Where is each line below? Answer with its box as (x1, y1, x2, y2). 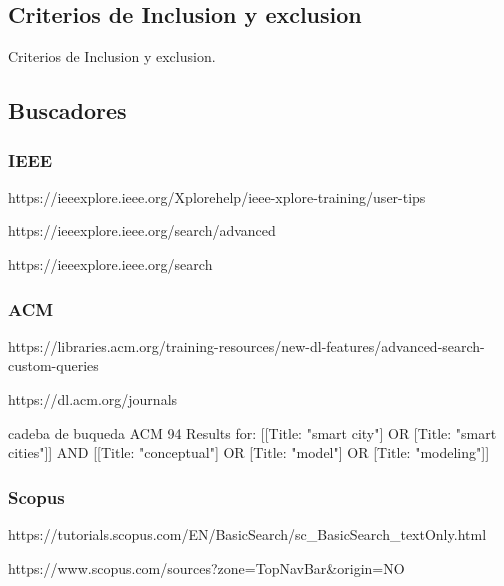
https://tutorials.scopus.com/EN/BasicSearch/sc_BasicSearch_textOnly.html (8, 523, 487, 544)
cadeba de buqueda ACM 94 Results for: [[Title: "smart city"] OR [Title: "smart (8, 422, 497, 443)
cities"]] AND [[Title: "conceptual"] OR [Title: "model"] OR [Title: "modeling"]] (8, 442, 490, 463)
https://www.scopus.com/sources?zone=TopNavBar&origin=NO (8, 557, 405, 578)
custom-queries (8, 355, 99, 376)
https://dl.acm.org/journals (8, 388, 178, 409)
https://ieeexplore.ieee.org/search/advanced (8, 220, 276, 241)
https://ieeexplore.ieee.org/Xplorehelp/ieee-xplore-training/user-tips (8, 186, 426, 207)
